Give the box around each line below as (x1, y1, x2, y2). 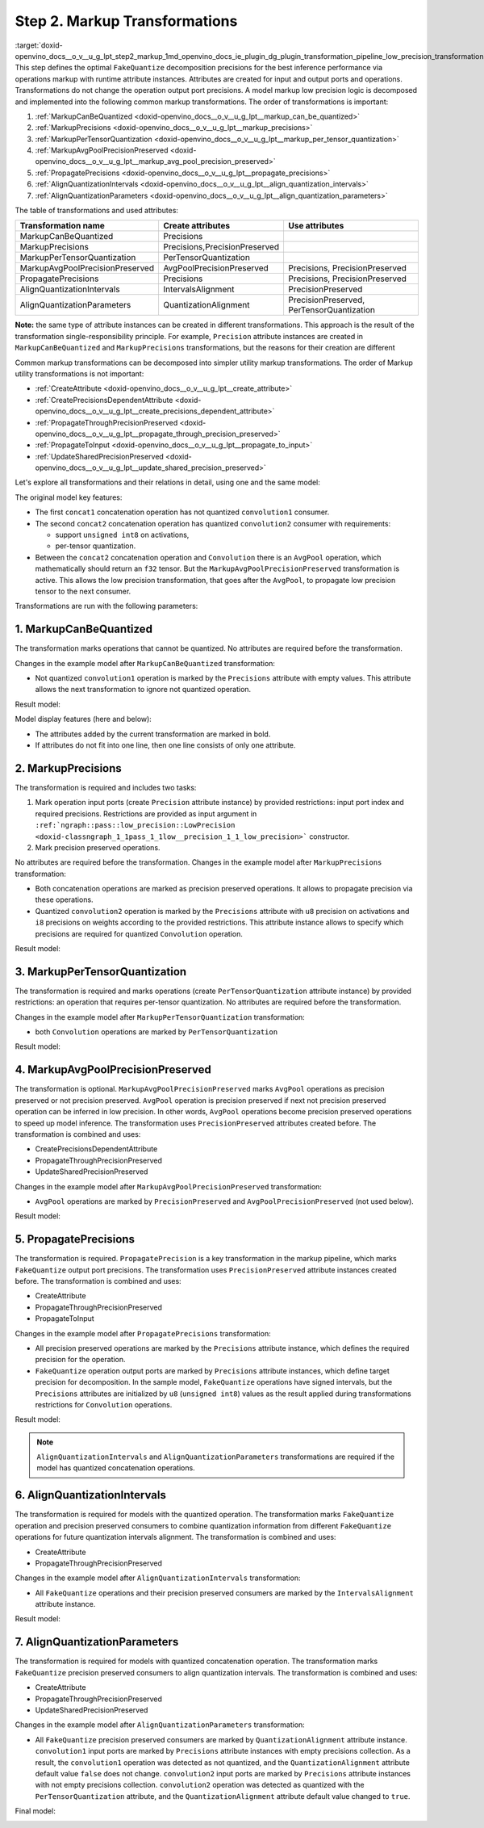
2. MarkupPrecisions (15, 761, 123, 775)
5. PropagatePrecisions (15, 1232, 135, 1247)
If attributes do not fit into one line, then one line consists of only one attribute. (35, 740, 296, 750)
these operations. (35, 895, 94, 904)
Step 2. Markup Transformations (15, 12, 238, 30)
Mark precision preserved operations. (35, 842, 161, 852)
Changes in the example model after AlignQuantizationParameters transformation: (15, 1720, 306, 1729)
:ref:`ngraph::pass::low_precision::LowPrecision (35, 820, 236, 830)
